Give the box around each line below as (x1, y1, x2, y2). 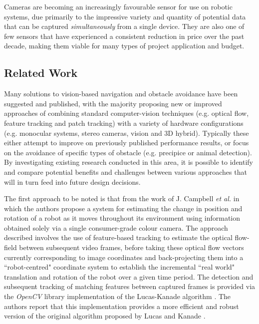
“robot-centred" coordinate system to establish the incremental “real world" (4, 262, 235, 272)
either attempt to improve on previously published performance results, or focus (4, 137, 249, 148)
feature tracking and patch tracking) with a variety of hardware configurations (4, 117, 244, 128)
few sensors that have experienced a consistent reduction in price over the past (4, 30, 245, 41)
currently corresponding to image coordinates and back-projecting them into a (4, 252, 244, 262)
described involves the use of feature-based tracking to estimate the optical (4, 232, 233, 243)
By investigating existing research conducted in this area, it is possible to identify (4, 157, 254, 167)
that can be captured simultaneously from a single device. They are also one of (4, 21, 245, 31)
